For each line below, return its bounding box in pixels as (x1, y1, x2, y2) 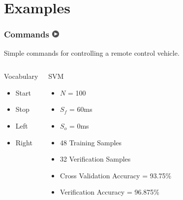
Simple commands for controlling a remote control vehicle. (4, 47, 180, 58)
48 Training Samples (60, 137, 122, 147)
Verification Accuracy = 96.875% (60, 187, 160, 197)
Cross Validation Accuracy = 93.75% (60, 170, 172, 180)
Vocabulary (4, 71, 38, 81)
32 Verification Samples (60, 154, 131, 164)
